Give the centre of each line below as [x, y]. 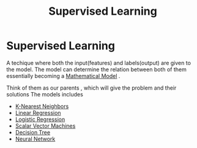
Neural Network [35, 139]
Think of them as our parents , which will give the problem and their [91, 88]
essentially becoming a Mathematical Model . [63, 76]
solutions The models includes [45, 94]
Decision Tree [33, 132]
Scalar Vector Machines [45, 126]
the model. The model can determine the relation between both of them [96, 69]
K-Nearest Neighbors [42, 106]
